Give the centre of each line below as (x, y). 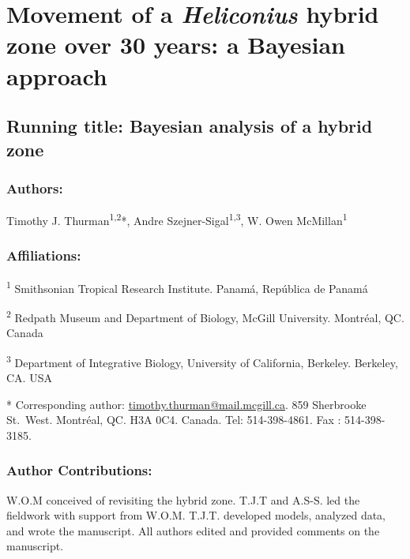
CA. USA (29, 377)
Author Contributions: (79, 470)
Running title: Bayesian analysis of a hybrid (190, 126)
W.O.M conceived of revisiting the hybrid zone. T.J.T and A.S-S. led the (183, 499)
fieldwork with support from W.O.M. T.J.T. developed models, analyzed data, (196, 515)
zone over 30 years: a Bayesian (176, 45)
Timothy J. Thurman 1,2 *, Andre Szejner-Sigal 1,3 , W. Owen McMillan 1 (177, 219)
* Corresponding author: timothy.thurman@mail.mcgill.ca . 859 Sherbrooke (186, 404)
